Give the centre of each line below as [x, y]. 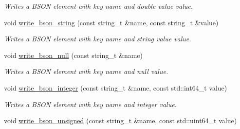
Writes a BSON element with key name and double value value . [99, 6]
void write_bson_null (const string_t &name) [74, 55]
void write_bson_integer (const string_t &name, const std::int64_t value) [116, 87]
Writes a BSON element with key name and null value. [86, 71]
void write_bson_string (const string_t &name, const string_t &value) [111, 22]
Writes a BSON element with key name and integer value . [90, 104]
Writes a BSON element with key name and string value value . [98, 39]
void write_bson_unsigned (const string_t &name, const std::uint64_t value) [120, 120]
